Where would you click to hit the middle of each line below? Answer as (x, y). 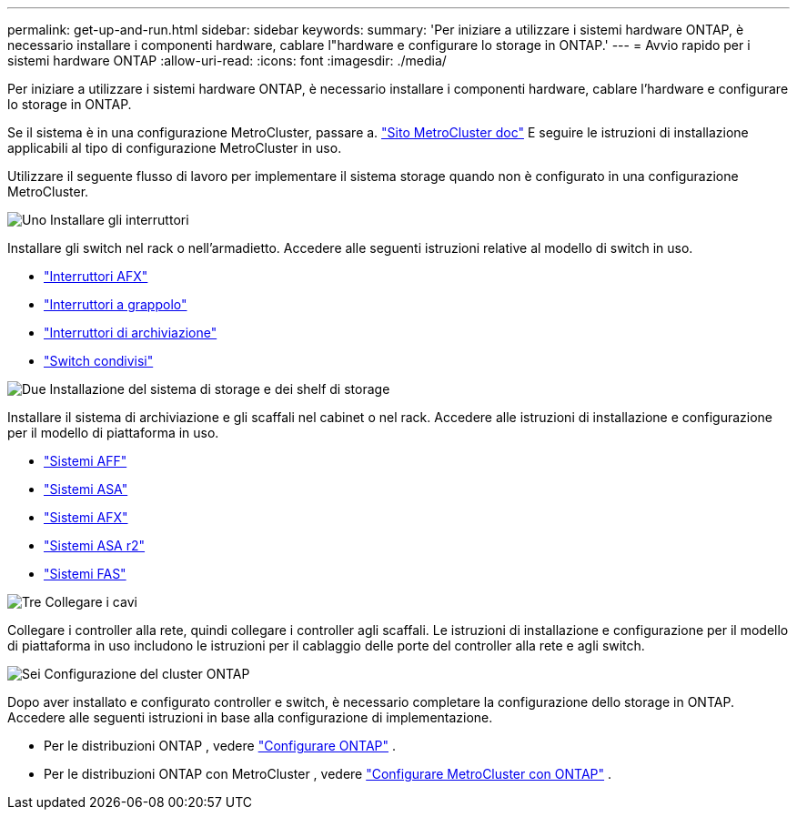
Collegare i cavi (91, 602)
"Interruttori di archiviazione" (131, 333)
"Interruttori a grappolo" (116, 304)
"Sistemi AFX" (86, 517)
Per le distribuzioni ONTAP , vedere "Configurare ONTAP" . (220, 746)
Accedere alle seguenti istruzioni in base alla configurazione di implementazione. (250, 717)
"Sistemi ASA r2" (95, 545)
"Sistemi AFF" (86, 461)
